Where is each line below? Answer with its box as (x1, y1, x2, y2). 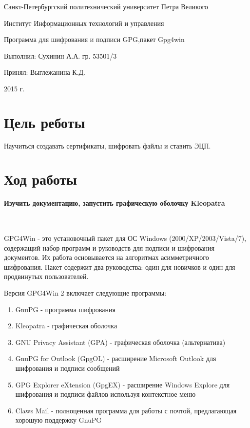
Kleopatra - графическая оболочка (15, 321, 117, 331)
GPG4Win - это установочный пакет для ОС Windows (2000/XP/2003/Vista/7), (4, 233, 247, 243)
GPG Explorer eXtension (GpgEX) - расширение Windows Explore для (15, 379, 230, 389)
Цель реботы (4, 112, 85, 132)
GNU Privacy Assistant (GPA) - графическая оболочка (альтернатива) (15, 337, 226, 347)
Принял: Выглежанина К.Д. (4, 67, 85, 77)
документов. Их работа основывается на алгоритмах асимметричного (4, 252, 209, 262)
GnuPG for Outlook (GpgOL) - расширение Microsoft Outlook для (15, 353, 216, 364)
